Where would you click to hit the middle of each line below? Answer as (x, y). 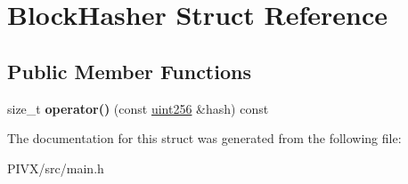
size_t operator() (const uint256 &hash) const (138, 108)
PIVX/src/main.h (56, 168)
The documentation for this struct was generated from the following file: (204, 138)
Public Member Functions (129, 71)
